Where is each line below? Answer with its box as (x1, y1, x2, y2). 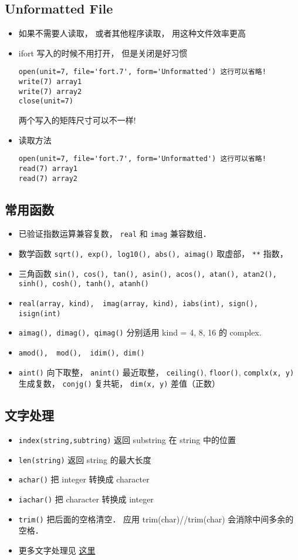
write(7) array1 (18, 78, 82, 86)
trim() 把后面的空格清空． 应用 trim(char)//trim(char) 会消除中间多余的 (18, 512, 294, 525)
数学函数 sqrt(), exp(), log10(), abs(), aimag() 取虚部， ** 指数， (18, 247, 288, 260)
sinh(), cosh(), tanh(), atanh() (18, 280, 149, 289)
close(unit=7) (18, 97, 73, 106)
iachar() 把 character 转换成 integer (18, 493, 154, 505)
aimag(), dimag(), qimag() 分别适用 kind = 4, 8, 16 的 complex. (18, 326, 262, 338)
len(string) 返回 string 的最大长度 (18, 453, 151, 465)
